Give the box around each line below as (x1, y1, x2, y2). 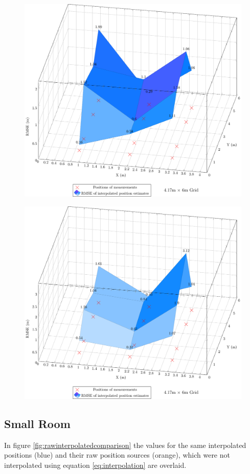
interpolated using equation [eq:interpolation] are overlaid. (4, 459, 187, 470)
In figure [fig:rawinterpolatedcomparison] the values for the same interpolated (4, 439, 246, 450)
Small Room (4, 415, 71, 431)
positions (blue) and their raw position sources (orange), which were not (4, 449, 230, 460)
